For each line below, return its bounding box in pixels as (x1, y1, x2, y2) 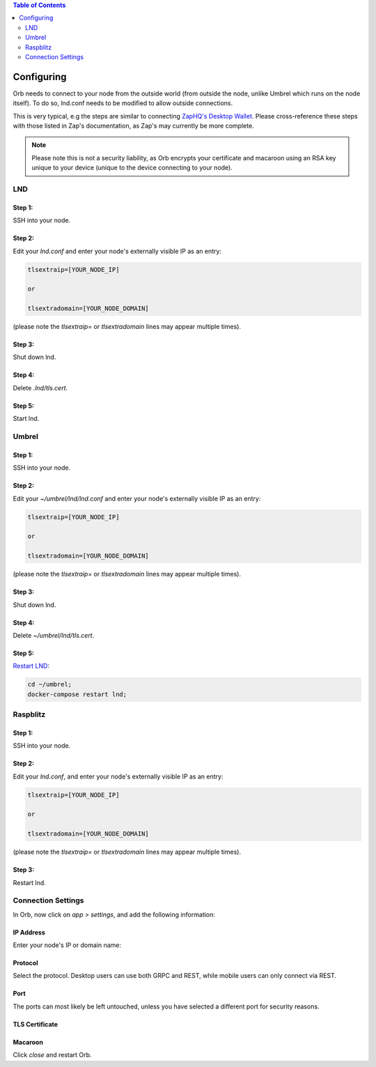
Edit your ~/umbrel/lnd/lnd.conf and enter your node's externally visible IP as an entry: (13, 494, 261, 502)
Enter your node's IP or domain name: (13, 941, 122, 949)
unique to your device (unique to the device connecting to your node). (31, 164, 233, 172)
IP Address (13, 928, 45, 937)
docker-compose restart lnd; (27, 690, 127, 698)
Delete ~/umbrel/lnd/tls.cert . (13, 631, 95, 639)
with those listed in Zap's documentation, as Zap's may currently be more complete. (13, 122, 254, 130)
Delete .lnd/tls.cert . (13, 383, 68, 392)
